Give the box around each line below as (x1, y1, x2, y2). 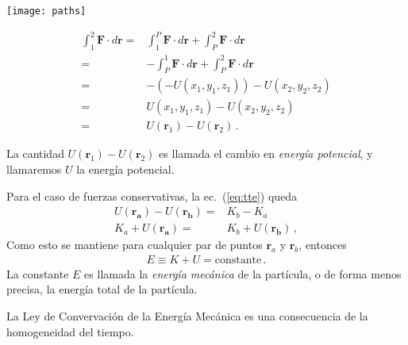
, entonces (298, 236, 347, 253)
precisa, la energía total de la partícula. (6, 281, 198, 297)
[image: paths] (6, 6, 87, 17)
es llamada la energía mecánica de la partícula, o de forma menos (84, 265, 402, 282)
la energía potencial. (76, 161, 175, 177)
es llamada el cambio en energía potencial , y (159, 145, 373, 162)
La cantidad (6, 145, 64, 162)
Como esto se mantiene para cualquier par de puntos (6, 236, 263, 253)
